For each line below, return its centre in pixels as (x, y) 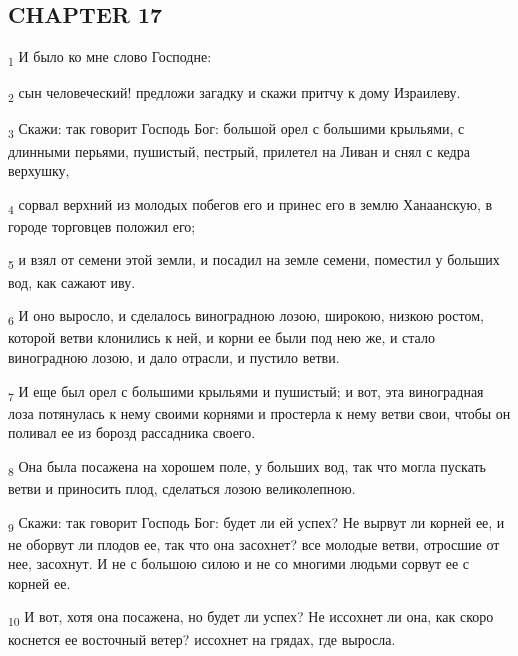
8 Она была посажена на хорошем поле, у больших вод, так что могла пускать (247, 467)
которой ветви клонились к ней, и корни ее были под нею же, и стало (221, 337)
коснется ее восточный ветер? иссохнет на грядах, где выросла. (202, 638)
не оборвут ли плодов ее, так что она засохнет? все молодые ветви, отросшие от (254, 543)
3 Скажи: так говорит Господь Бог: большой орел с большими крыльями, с (236, 130)
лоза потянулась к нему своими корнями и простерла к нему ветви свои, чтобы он (259, 412)
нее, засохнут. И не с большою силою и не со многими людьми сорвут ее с (238, 563)
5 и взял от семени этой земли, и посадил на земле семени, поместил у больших (254, 261)
